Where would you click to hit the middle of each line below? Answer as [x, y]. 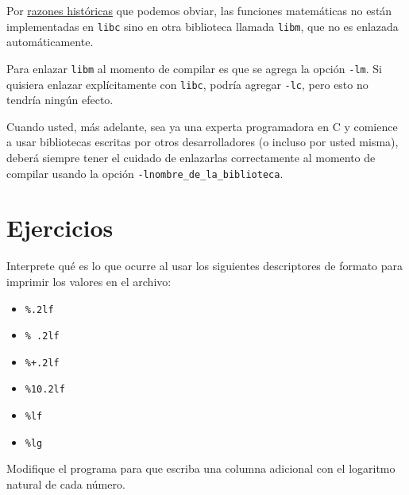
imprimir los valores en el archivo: [89, 281]
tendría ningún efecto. [60, 100]
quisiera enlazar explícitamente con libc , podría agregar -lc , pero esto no [187, 84]
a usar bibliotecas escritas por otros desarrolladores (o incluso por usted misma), [203, 142]
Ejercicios [60, 228]
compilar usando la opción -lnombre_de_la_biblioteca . [145, 173]
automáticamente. [50, 42]
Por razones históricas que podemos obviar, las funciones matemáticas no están [199, 10]
